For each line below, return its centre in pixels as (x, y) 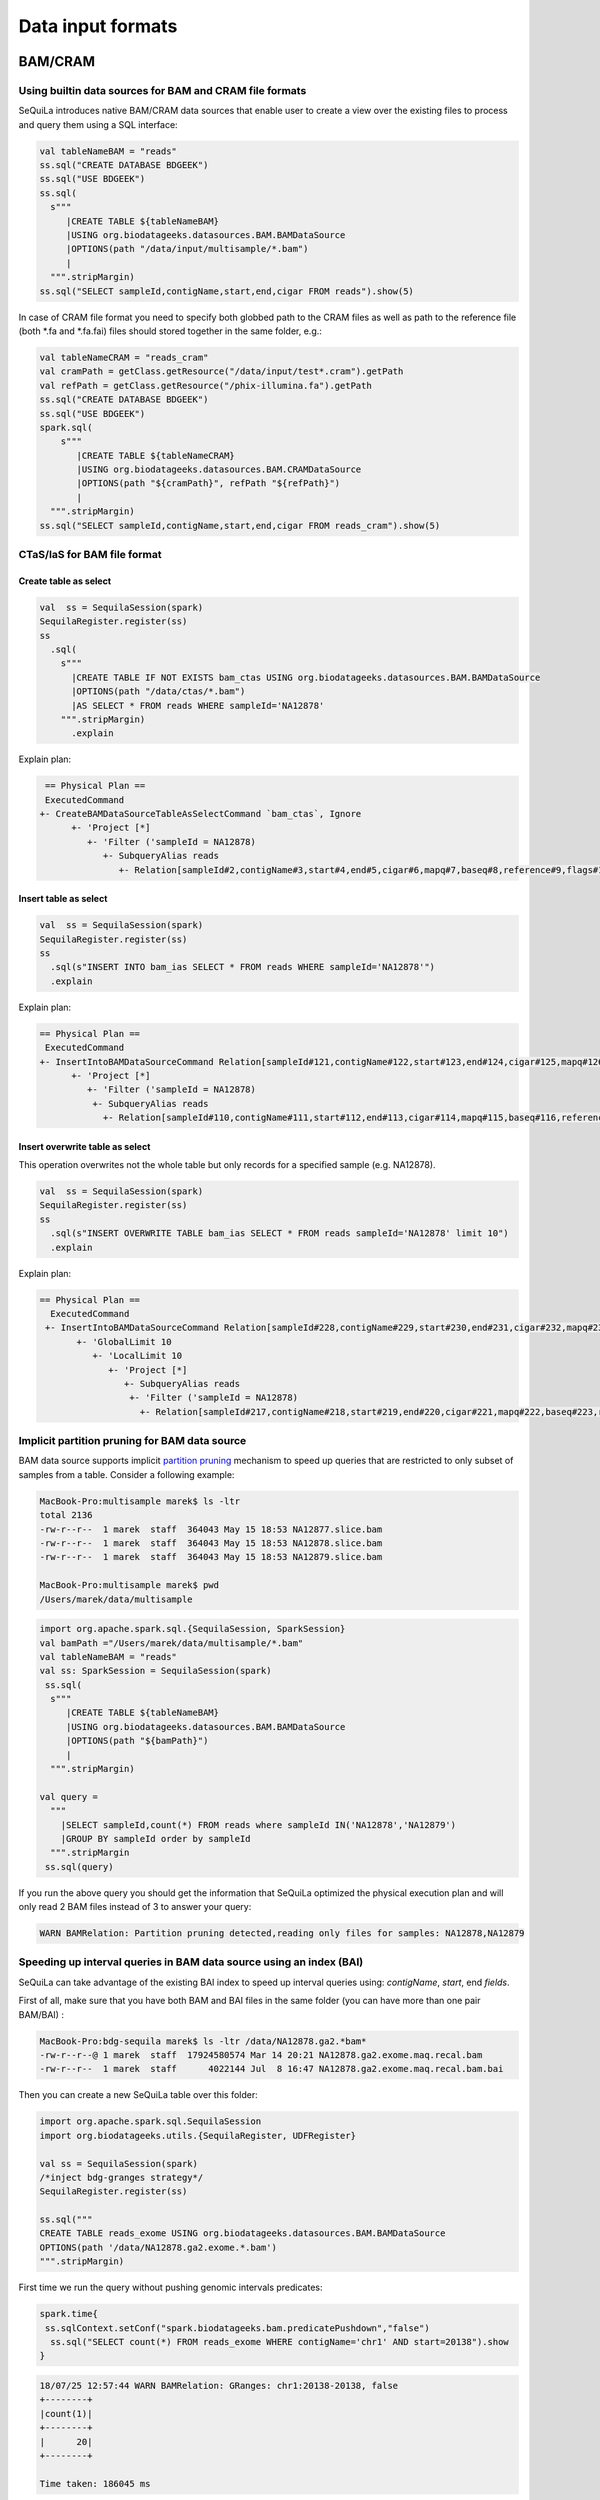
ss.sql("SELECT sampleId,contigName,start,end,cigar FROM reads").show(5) (227, 291)
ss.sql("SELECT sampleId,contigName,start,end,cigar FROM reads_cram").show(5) (240, 525)
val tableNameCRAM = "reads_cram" (124, 357)
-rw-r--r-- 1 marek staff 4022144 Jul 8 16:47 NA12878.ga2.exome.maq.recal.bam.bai (271, 2069)
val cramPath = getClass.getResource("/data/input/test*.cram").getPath (221, 371)
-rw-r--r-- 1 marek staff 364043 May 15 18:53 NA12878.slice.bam (211, 1543)
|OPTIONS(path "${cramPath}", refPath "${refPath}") (208, 483)
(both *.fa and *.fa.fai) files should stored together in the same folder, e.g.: (170, 331)
